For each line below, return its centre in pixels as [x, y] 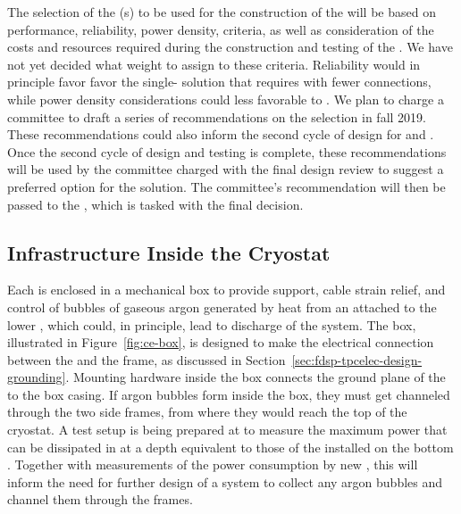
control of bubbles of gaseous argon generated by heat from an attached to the [222, 307]
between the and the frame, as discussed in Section [147, 359]
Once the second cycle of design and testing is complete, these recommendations [227, 151]
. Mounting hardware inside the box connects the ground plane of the [256, 377]
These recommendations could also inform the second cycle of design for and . [221, 134]
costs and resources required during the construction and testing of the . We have [230, 47]
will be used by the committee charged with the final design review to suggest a [226, 169]
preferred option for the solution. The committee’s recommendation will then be [226, 186]
